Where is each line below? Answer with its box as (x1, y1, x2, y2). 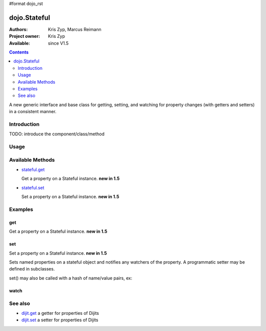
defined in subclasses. (9, 266, 55, 272)
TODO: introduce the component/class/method (9, 131, 104, 137)
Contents (9, 49, 29, 55)
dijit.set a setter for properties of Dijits (21, 317, 99, 323)
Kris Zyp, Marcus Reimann (48, 26, 101, 32)
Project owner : (9, 33, 40, 39)
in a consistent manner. (9, 109, 57, 115)
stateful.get (21, 167, 45, 173)
